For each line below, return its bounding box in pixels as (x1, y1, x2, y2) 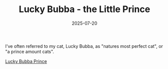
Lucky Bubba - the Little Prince (19, 4, 150, 15)
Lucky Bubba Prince (5, 58, 47, 64)
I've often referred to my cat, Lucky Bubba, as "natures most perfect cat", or (5, 43, 163, 49)
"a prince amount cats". (5, 48, 54, 54)
